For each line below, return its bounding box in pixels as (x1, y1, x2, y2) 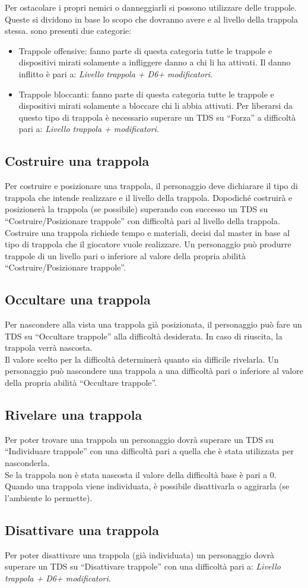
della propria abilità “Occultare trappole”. (5, 376, 157, 389)
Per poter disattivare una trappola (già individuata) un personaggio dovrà (5, 548, 275, 561)
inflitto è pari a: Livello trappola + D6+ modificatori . (18, 67, 213, 80)
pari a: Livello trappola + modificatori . (18, 122, 159, 135)
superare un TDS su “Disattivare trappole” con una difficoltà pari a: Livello (5, 560, 281, 573)
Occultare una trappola (5, 290, 151, 309)
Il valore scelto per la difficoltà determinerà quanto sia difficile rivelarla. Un (5, 353, 279, 365)
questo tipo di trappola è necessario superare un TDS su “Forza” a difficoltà (18, 111, 296, 123)
